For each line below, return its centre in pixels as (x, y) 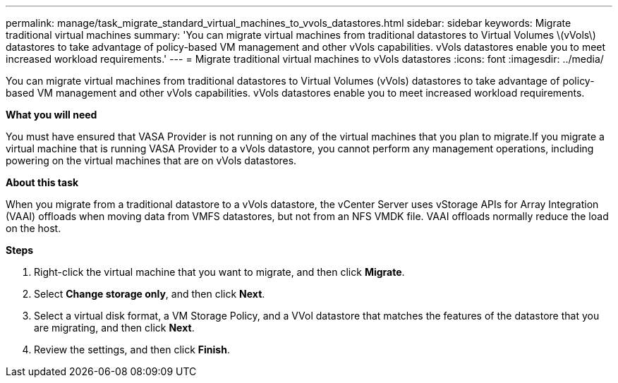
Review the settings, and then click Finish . (132, 349)
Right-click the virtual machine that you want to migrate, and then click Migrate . (219, 272)
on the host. (34, 228)
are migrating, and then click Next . (114, 328)
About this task (42, 182)
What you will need (51, 115)
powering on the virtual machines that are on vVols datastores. (151, 160)
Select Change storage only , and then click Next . (150, 294)
